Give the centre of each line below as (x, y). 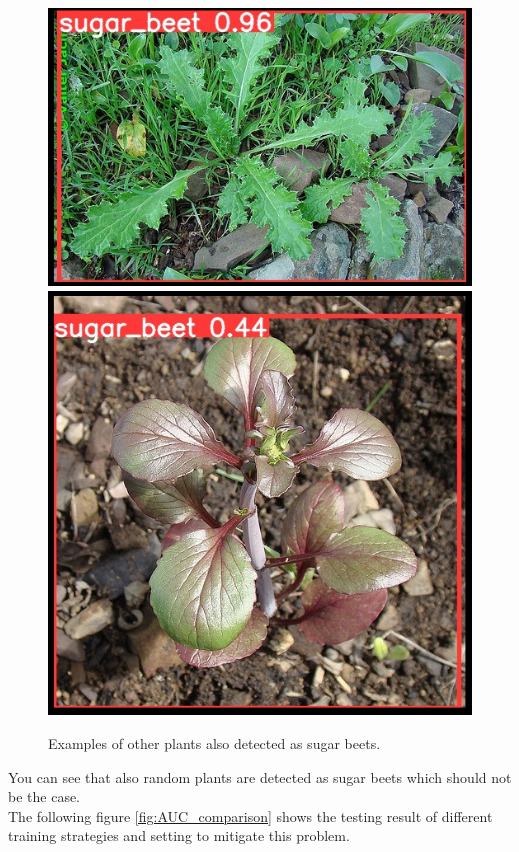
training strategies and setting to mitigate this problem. (179, 835)
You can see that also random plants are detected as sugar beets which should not (260, 776)
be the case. (44, 796)
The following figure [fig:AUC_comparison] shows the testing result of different (250, 815)
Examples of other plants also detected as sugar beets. (214, 742)
